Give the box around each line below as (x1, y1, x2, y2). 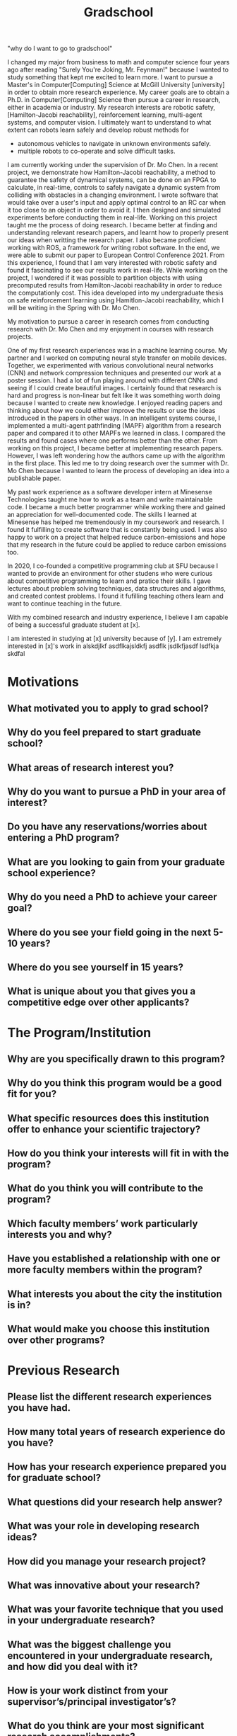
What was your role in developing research (7, 1520, 200, 1532)
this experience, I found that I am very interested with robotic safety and (7, 259, 217, 267)
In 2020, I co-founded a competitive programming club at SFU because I (7, 562, 219, 570)
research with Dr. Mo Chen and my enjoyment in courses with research (7, 325, 214, 334)
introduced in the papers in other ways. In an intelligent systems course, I (7, 414, 221, 422)
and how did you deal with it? (7, 1660, 138, 1672)
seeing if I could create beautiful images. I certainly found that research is (7, 384, 221, 392)
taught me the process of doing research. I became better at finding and (7, 221, 217, 229)
